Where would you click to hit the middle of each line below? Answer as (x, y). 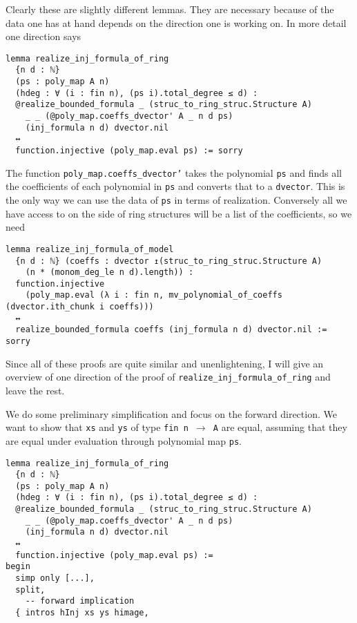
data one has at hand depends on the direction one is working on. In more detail (176, 22)
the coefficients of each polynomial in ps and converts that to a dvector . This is (175, 186)
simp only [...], (55, 578)
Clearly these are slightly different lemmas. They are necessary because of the (170, 9)
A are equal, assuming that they (280, 427)
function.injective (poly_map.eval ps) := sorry (129, 151)
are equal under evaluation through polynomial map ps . (124, 440)
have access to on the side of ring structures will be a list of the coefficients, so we (179, 213)
